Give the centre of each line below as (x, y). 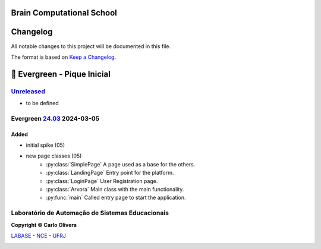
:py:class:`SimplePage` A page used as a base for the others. (121, 164)
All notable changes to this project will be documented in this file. (91, 46)
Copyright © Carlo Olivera (44, 225)
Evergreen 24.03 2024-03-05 (55, 118)
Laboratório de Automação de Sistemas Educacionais (90, 213)
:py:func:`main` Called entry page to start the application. (116, 198)
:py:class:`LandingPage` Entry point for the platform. (110, 173)
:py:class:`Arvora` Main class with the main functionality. (115, 189)
